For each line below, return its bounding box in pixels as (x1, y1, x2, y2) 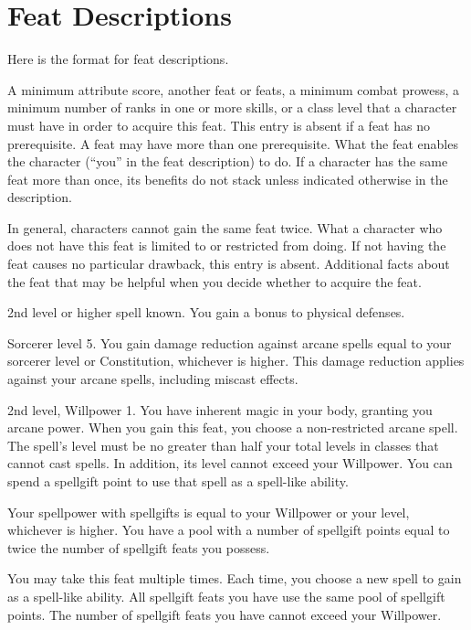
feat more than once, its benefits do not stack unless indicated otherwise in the (7, 169, 448, 188)
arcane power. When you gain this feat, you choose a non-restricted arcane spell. (7, 418, 458, 437)
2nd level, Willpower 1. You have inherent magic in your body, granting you (7, 400, 433, 419)
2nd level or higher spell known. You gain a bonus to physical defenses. (7, 303, 405, 322)
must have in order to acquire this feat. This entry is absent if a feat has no (7, 115, 430, 134)
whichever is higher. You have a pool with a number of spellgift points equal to (7, 520, 450, 539)
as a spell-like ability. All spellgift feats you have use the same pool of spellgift (7, 586, 445, 605)
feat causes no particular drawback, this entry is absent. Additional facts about (7, 254, 450, 273)
